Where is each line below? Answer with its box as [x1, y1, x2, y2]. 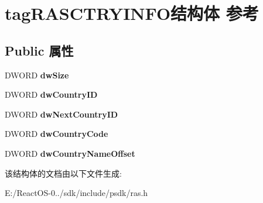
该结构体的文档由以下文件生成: [5, 167, 122, 179]
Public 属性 [5, 41, 74, 59]
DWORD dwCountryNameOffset [5, 147, 135, 159]
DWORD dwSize [5, 68, 69, 81]
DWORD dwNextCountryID [5, 108, 118, 120]
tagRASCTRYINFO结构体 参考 [5, 1, 259, 25]
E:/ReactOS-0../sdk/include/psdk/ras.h [5, 187, 148, 199]
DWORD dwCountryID [5, 88, 98, 101]
